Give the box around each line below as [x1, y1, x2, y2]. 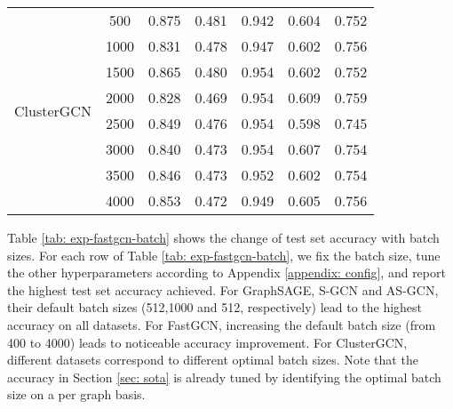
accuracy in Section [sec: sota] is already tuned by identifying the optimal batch [7, 367, 441, 386]
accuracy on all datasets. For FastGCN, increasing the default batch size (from [7, 315, 436, 333]
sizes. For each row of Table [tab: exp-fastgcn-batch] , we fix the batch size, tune [7, 245, 441, 264]
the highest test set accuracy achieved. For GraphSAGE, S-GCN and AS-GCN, [7, 280, 439, 299]
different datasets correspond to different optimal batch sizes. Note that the [7, 350, 418, 369]
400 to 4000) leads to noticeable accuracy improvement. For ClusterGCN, [7, 333, 408, 351]
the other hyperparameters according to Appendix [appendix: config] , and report [7, 263, 446, 282]
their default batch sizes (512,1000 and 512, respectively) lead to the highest [7, 298, 423, 317]
